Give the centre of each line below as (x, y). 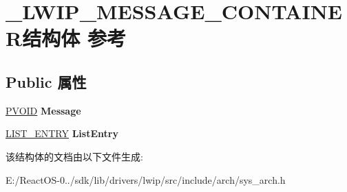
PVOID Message (43, 110)
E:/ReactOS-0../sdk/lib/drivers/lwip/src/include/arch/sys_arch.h (146, 179)
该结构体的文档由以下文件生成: (74, 156)
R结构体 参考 (66, 38)
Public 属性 (46, 81)
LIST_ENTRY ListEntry (62, 133)
